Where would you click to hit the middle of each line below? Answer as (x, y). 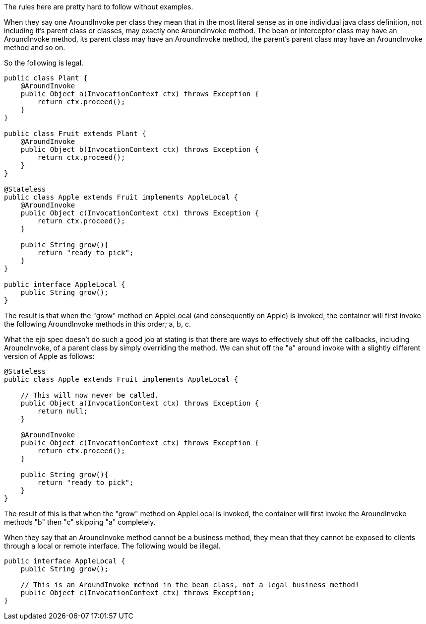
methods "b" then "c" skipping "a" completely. (80, 522)
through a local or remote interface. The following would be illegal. (112, 546)
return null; (62, 411)
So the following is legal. (44, 63)
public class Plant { (46, 78)
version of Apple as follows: (49, 356)
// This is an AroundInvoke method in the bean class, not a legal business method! (190, 585)
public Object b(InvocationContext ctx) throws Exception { (140, 149)
